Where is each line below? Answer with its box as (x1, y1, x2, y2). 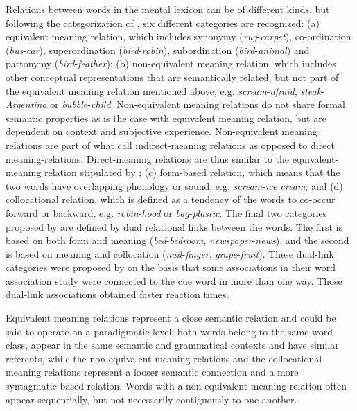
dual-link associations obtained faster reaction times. (6, 287, 229, 301)
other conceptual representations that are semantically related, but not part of (6, 69, 339, 84)
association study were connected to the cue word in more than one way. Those (6, 273, 342, 288)
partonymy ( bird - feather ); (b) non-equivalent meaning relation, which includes (6, 56, 336, 71)
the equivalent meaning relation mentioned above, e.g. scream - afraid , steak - (6, 83, 324, 98)
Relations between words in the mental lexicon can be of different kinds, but (6, 2, 330, 16)
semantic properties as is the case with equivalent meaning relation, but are (6, 110, 326, 125)
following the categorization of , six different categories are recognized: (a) (6, 15, 320, 30)
